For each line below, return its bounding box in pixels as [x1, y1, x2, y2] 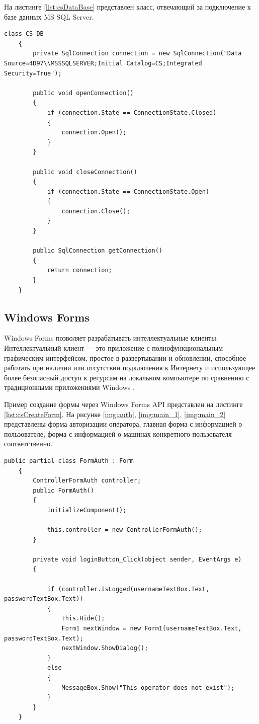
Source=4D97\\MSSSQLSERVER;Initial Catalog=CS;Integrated [4, 59, 202, 67]
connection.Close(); [61, 207, 130, 215]
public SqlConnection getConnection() [33, 247, 162, 255]
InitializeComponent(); [47, 506, 127, 514]
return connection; [47, 267, 112, 274]
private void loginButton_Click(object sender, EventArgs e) [33, 555, 242, 563]
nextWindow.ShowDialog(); [61, 645, 148, 652]
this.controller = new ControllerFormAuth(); [47, 526, 202, 534]
